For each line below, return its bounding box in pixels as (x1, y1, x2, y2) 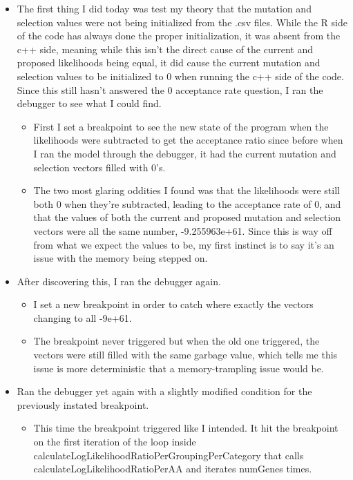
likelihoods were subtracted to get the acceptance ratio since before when (33, 133, 343, 147)
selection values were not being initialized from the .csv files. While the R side (17, 15, 347, 29)
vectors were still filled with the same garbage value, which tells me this (33, 347, 338, 362)
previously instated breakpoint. (17, 397, 149, 412)
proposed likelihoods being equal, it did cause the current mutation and (17, 55, 321, 70)
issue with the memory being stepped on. (33, 251, 208, 265)
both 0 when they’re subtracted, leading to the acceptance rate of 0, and (33, 196, 341, 211)
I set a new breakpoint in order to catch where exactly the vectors (33, 297, 314, 311)
